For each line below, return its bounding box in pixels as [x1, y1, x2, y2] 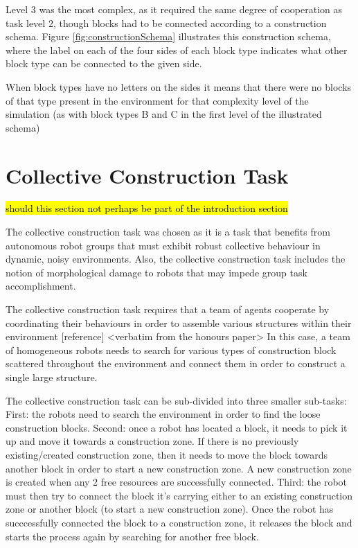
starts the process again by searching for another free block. [6, 529, 259, 543]
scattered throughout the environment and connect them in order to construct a [6, 356, 346, 371]
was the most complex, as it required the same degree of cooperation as [39, 2, 342, 16]
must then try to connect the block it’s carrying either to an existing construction [6, 488, 353, 502]
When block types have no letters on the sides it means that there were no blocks [6, 79, 352, 94]
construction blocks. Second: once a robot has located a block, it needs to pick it [6, 420, 348, 434]
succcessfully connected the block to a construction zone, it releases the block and [6, 515, 352, 529]
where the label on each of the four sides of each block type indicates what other [6, 42, 348, 57]
